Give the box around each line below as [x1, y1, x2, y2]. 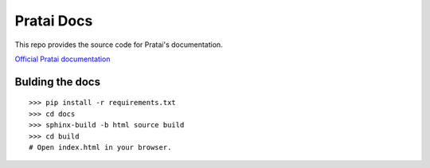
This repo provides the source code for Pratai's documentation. [14, 40, 223, 49]
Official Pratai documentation [14, 54, 111, 64]
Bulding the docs [14, 75, 101, 88]
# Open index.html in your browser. [29, 143, 172, 151]
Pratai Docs [14, 12, 93, 29]
